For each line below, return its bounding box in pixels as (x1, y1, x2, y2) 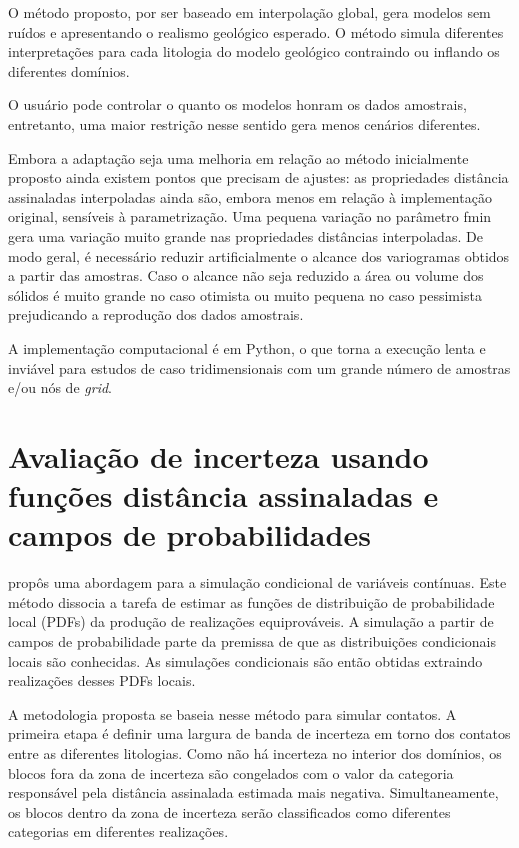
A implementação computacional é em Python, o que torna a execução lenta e (8, 337, 486, 358)
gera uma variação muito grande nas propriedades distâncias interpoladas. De (8, 225, 483, 246)
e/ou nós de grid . (8, 377, 113, 398)
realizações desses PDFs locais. (8, 670, 196, 691)
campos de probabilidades (8, 514, 371, 555)
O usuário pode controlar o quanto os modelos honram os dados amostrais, (8, 94, 467, 115)
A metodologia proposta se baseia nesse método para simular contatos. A (8, 703, 457, 724)
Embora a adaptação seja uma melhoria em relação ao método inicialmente (8, 147, 469, 168)
